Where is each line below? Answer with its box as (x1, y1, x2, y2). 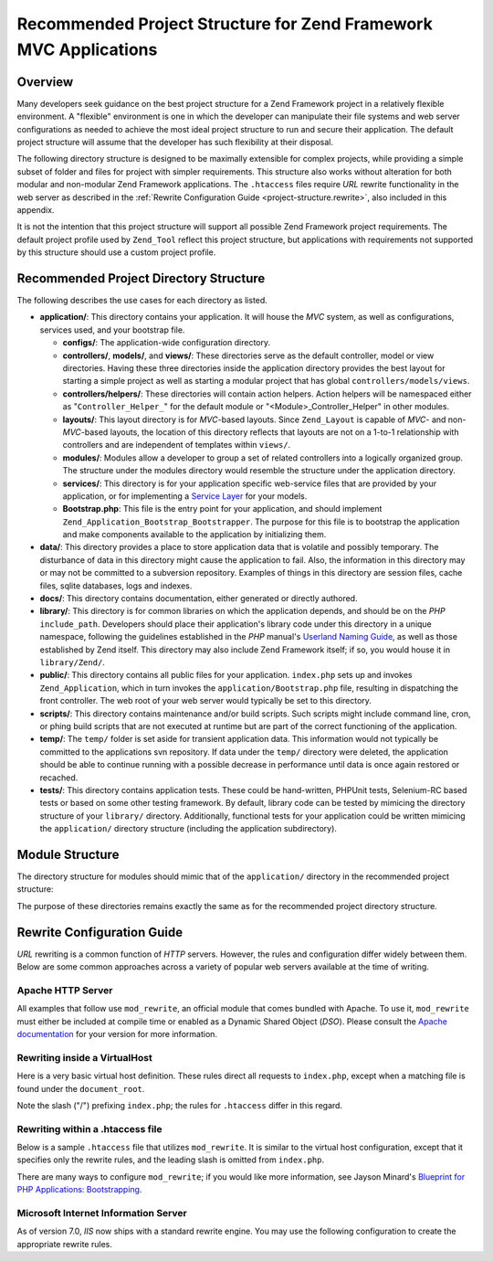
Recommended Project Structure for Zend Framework (16, 14, 433, 34)
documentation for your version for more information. (16, 1028, 218, 1039)
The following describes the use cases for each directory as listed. (16, 295, 268, 306)
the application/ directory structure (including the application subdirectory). (39, 823, 338, 834)
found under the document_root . (16, 1083, 145, 1094)
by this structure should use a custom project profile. (16, 247, 216, 258)
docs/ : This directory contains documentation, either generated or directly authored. (39, 593, 358, 604)
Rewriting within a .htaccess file (16, 1122, 163, 1135)
